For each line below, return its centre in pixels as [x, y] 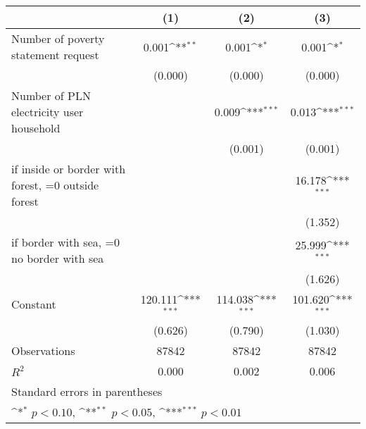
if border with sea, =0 [65, 242]
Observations [43, 350]
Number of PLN [51, 95]
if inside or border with [69, 169]
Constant [34, 304]
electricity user [48, 112]
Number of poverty [58, 38]
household [36, 128]
